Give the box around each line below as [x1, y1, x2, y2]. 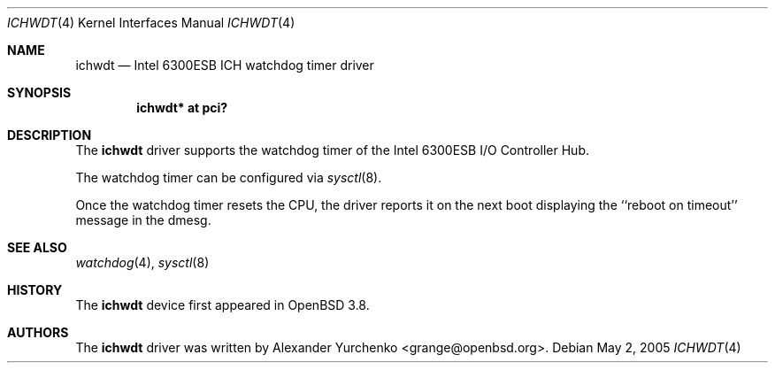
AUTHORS [7, 325, 69, 340]
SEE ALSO [7, 240, 67, 255]
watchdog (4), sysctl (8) [75, 255, 210, 270]
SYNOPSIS [7, 85, 72, 100]
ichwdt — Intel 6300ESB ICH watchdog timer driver [75, 58, 374, 73]
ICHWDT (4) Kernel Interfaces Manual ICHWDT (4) [7, 15, 295, 30]
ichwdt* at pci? [136, 100, 228, 115]
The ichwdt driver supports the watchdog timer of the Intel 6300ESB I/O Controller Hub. [75, 143, 589, 158]
